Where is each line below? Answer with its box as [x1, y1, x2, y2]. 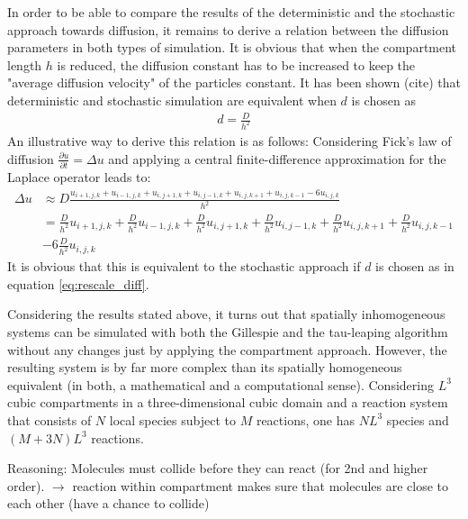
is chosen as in [375, 257, 454, 276]
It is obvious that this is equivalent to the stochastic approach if [7, 257, 361, 276]
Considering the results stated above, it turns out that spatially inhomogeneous [7, 305, 445, 323]
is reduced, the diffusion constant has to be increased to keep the [57, 55, 416, 74]
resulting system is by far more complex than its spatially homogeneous [7, 358, 402, 377]
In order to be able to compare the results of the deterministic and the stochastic [7, 3, 455, 21]
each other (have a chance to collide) [7, 494, 210, 513]
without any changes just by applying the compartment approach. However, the [7, 340, 447, 359]
